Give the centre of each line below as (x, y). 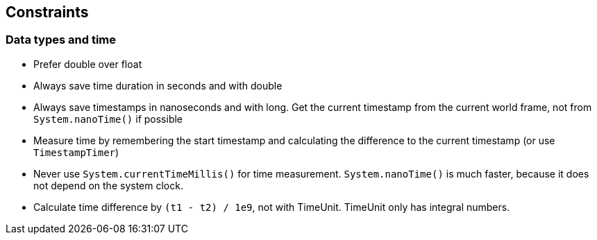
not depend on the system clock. (108, 185)
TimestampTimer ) (76, 152)
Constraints (47, 12)
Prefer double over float (88, 64)
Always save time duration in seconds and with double (158, 85)
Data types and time (61, 40)
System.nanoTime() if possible (108, 119)
